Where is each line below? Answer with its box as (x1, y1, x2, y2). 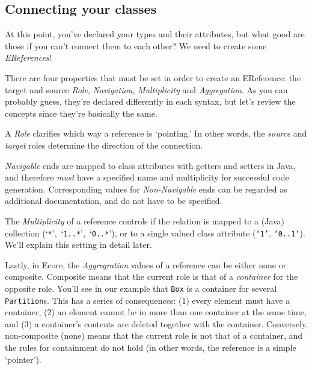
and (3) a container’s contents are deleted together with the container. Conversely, (5, 317, 308, 330)
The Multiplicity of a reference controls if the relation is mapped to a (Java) (5, 214, 285, 227)
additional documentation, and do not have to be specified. (5, 194, 222, 207)
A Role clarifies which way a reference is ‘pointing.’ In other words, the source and (5, 127, 307, 140)
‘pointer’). (5, 353, 41, 365)
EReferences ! (5, 51, 52, 64)
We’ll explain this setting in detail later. (5, 238, 152, 251)
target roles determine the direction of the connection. (5, 138, 203, 151)
